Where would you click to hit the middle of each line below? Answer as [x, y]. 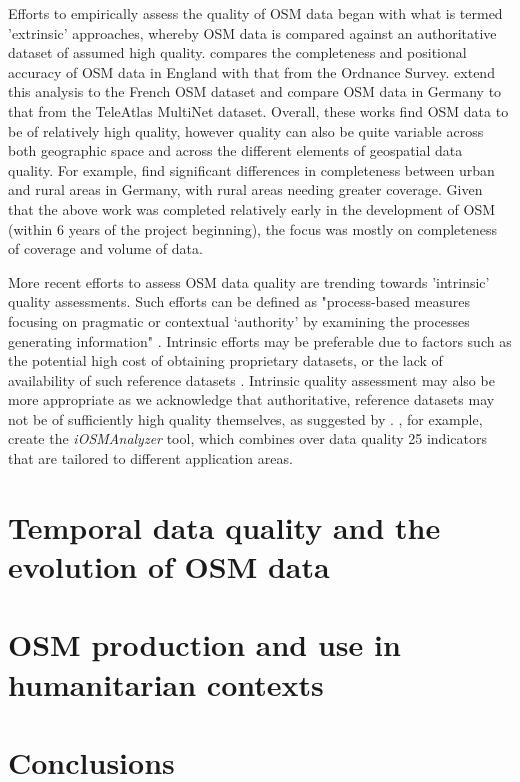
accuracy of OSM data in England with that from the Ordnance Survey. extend [251, 71]
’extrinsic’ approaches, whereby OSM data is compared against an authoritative [252, 32]
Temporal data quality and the [224, 526]
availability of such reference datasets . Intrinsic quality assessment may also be [251, 379]
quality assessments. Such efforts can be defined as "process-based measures [239, 301]
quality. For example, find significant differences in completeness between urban [251, 169]
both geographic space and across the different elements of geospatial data [235, 150]
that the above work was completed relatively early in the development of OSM [252, 208]
